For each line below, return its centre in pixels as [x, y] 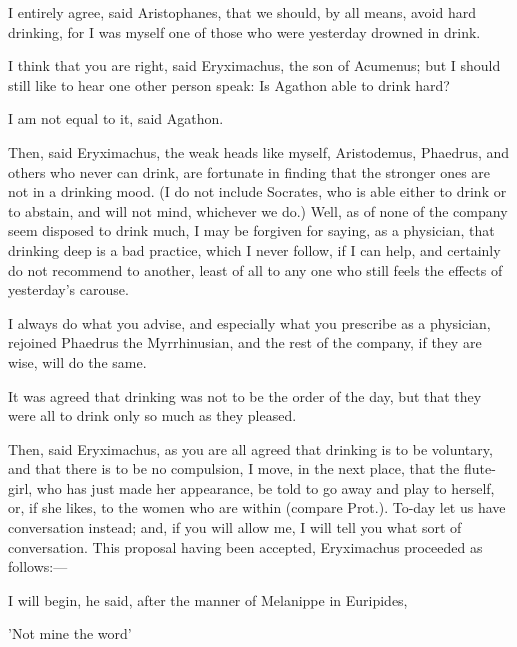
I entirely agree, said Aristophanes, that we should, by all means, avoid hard [242, 12]
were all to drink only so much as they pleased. [152, 415]
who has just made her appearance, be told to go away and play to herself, [265, 487]
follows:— [38, 566]
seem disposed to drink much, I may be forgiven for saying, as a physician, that [251, 230]
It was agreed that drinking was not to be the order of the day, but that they [245, 395]
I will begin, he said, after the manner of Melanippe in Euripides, [208, 599]
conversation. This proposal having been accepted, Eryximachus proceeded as [245, 546]
